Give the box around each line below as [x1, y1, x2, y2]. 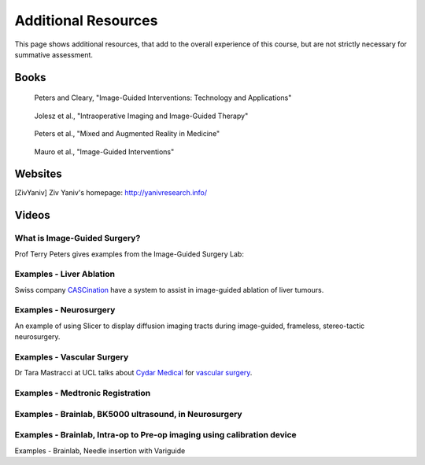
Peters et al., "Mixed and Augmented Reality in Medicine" [34, 129, 220, 138]
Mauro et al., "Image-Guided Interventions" [34, 146, 175, 157]
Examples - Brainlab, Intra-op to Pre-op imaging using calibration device [14, 430, 297, 441]
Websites [14, 168, 62, 181]
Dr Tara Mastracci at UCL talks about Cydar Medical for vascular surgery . [14, 368, 253, 378]
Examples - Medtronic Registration [14, 388, 151, 399]
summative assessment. [14, 50, 94, 59]
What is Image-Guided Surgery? [14, 233, 141, 244]
